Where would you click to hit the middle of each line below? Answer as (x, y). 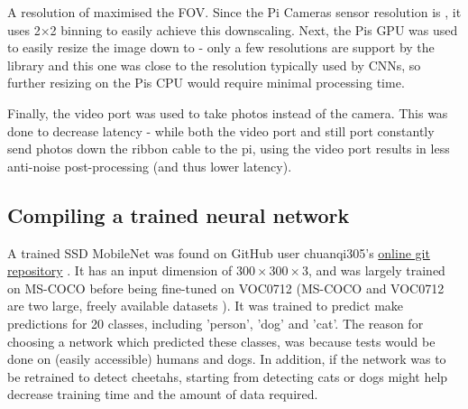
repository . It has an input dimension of (120, 270)
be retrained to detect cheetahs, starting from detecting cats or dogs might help (228, 376)
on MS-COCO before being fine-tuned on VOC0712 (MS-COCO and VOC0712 (226, 288)
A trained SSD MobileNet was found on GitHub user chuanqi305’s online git (219, 252)
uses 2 (24, 29)
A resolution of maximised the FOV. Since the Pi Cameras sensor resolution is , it (234, 12)
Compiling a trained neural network (179, 214)
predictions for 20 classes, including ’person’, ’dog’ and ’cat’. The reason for (216, 323)
